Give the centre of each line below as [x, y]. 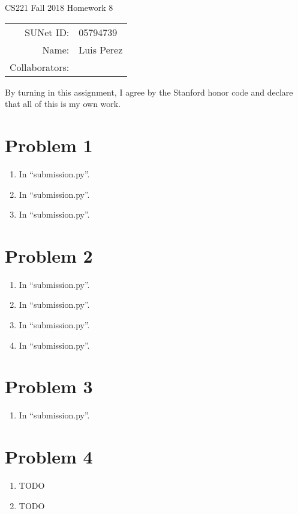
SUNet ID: [47, 32]
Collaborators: [40, 67]
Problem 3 [49, 386]
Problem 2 [49, 255]
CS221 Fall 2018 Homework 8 [59, 7]
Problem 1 [49, 145]
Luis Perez [101, 49]
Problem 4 [49, 457]
